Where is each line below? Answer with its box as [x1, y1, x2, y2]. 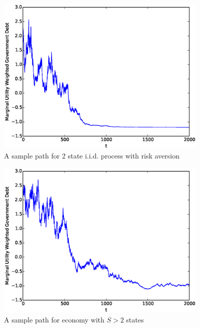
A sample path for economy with [4, 314, 104, 324]
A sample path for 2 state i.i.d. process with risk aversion [4, 150, 179, 160]
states [126, 314, 144, 324]
